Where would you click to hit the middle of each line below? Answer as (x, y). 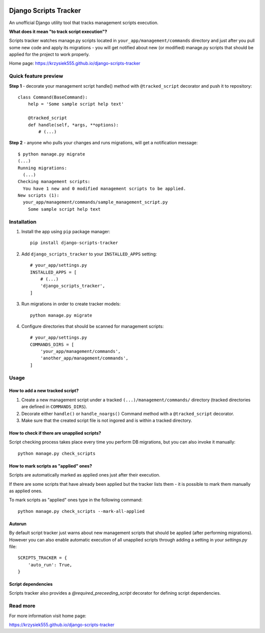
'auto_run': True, (50, 565)
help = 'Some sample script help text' (76, 104)
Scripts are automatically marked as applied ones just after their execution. (85, 475)
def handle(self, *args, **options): (73, 125)
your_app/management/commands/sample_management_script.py (95, 202)
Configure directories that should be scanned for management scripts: (93, 326)
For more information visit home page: (48, 616)
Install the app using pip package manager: (66, 232)
